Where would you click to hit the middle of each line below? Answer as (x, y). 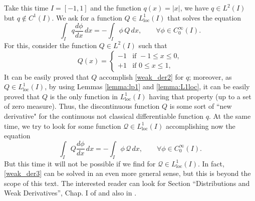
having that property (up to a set (200, 96)
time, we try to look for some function (63, 126)
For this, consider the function (51, 45)
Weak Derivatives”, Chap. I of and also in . (70, 193)
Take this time (26, 8)
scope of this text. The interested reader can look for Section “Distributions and (127, 183)
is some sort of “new (201, 106)
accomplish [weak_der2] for (142, 76)
